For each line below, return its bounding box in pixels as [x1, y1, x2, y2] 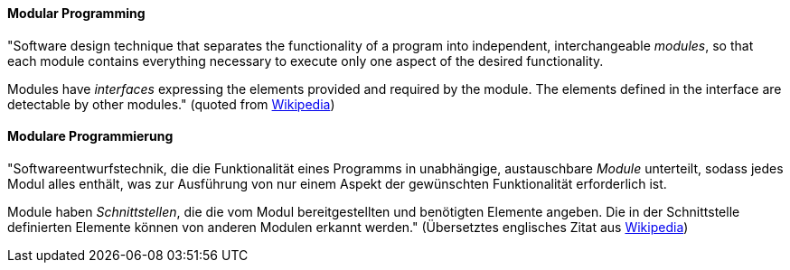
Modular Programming [7, 5, 146, 21]
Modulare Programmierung [7, 128, 174, 144]
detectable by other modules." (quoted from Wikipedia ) [7, 96, 335, 112]
